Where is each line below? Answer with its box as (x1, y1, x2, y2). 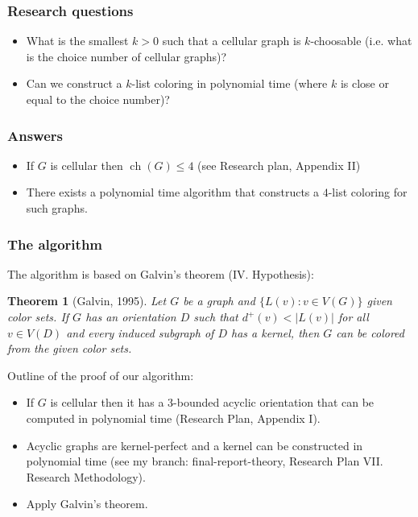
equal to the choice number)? (26, 91, 170, 107)
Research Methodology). (26, 468, 146, 485)
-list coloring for (328, 184, 408, 201)
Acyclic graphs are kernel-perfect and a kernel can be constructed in (26, 436, 363, 453)
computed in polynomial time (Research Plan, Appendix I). (26, 409, 321, 426)
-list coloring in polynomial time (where (131, 75, 328, 92)
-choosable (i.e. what (310, 32, 412, 49)
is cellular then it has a (50, 394, 164, 411)
